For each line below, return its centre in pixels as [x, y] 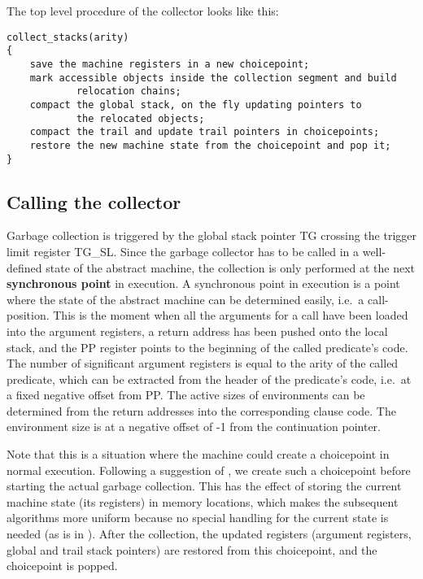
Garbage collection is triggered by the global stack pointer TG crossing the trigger [211, 235]
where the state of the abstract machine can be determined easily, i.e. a [185, 299]
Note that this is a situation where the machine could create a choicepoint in [198, 454]
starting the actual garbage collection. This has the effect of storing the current [204, 486]
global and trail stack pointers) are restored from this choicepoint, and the [192, 549]
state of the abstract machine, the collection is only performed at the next [230, 267]
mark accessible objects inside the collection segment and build [213, 78]
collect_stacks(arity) [68, 37]
